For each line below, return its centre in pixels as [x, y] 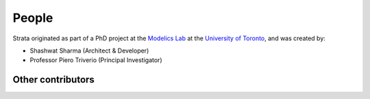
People [33, 18]
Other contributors [54, 80]
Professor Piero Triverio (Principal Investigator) [96, 60]
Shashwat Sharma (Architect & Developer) [89, 51]
